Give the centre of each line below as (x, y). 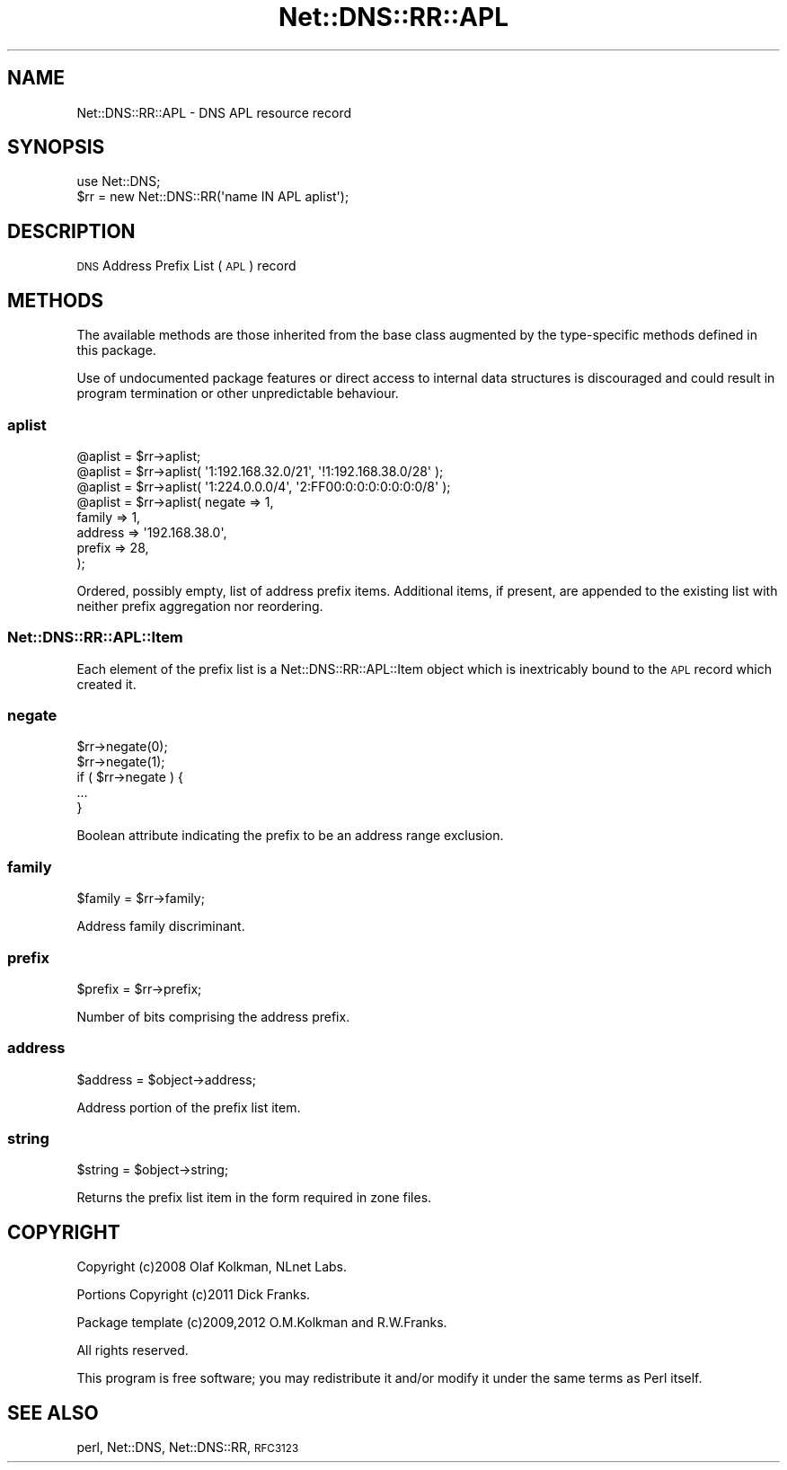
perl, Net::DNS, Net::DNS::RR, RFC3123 (188, 1448)
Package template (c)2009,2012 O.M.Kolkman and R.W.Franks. (262, 1323)
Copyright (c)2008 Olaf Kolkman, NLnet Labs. (212, 1267)
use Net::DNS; (119, 182)
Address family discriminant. (161, 926)
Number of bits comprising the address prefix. (213, 1016)
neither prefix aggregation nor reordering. (200, 606)
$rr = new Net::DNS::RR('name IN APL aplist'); (213, 197)
